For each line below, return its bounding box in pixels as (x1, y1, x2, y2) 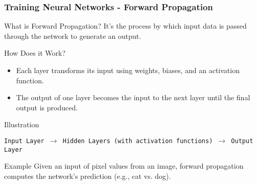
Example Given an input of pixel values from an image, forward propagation (4, 160, 244, 171)
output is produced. (16, 102, 78, 112)
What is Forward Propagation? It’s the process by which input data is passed (4, 20, 247, 31)
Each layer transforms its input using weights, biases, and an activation (16, 65, 240, 75)
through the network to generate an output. (4, 30, 142, 41)
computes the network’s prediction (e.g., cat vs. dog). (4, 170, 171, 181)
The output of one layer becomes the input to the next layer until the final (16, 92, 250, 103)
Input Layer (4, 137, 44, 145)
